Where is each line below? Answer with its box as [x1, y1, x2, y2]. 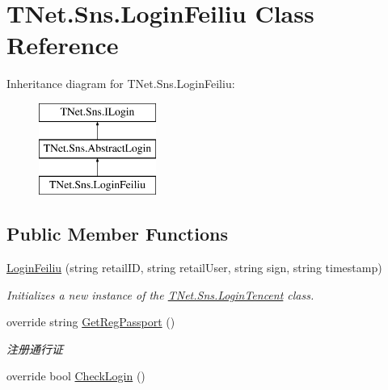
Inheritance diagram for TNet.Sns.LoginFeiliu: [6, 75, 235, 92]
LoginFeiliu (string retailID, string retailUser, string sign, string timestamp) [6, 259, 382, 276]
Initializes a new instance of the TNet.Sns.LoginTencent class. [6, 286, 314, 303]
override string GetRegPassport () [6, 313, 175, 330]
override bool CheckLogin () [6, 367, 145, 384]
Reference [6, 28, 119, 61]
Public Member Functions [6, 221, 228, 246]
